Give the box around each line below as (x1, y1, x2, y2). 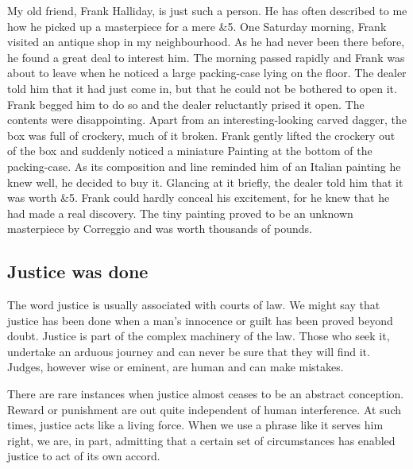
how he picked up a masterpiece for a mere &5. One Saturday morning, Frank (7, 17, 387, 34)
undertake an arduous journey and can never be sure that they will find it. (7, 343, 370, 359)
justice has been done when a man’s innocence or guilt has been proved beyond (7, 312, 393, 328)
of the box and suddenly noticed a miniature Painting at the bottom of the (7, 142, 372, 159)
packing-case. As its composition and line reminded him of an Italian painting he (7, 157, 401, 174)
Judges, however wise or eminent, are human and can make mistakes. (7, 359, 344, 375)
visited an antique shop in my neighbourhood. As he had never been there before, (7, 33, 405, 50)
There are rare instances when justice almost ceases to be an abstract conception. (7, 386, 404, 402)
